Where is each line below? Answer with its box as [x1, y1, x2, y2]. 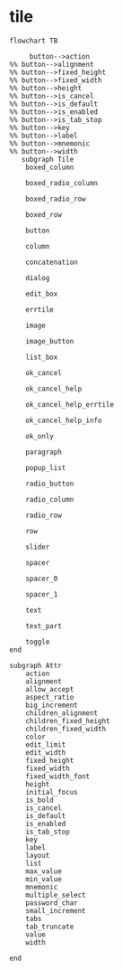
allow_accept [25, 684, 75, 693]
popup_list [25, 463, 66, 472]
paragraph [25, 447, 63, 457]
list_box [25, 353, 58, 362]
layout [25, 851, 50, 860]
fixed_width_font [25, 771, 91, 781]
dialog [25, 273, 50, 282]
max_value [25, 866, 63, 876]
